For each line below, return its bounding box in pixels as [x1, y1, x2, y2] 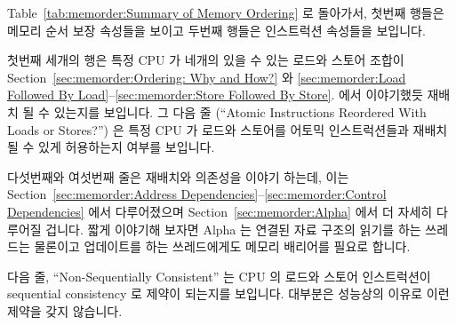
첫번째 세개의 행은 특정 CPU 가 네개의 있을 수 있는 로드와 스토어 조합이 [7, 51, 404, 69]
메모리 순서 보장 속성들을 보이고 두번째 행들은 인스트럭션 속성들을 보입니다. [7, 20, 426, 39]
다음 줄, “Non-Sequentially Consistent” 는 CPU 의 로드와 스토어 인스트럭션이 [7, 266, 431, 285]
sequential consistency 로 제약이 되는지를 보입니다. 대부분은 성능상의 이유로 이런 [7, 284, 450, 303]
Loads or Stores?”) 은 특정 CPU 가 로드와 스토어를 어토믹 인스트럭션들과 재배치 [7, 120, 448, 139]
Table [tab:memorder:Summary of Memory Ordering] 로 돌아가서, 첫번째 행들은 [7, 4, 444, 21]
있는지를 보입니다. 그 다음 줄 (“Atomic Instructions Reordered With [53, 102, 427, 121]
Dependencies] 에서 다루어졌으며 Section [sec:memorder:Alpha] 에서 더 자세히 [7, 202, 433, 220]
